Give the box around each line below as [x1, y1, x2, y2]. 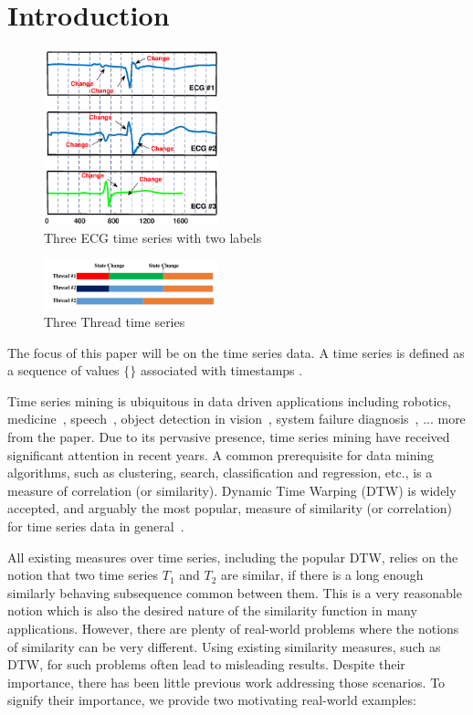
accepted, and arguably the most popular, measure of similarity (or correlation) [7, 499, 453, 518]
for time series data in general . [7, 517, 184, 536]
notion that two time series [7, 565, 159, 584]
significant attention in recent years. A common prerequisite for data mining [7, 445, 435, 464]
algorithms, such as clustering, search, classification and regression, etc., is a [7, 463, 433, 482]
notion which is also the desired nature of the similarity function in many [7, 601, 417, 620]
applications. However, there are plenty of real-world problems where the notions [7, 619, 459, 637]
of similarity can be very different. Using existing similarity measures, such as [7, 636, 441, 656]
